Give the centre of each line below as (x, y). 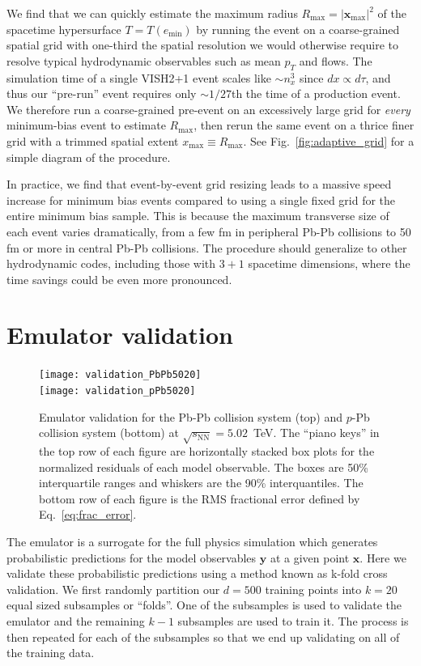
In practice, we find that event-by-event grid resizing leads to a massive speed (199, 184)
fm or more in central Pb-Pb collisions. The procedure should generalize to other (207, 247)
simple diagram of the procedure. (89, 157)
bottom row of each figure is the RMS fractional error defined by (200, 498)
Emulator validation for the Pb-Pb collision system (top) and (191, 416)
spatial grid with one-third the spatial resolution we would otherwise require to (202, 45)
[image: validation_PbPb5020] (120, 375)
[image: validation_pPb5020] (117, 391)
